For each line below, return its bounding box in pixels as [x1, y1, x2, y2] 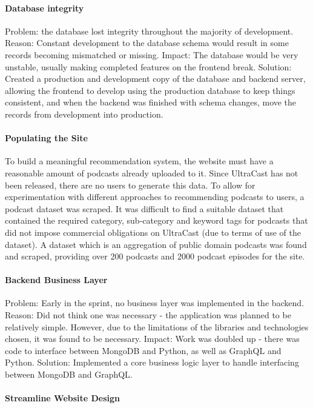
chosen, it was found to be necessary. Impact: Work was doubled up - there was [5, 332, 300, 345]
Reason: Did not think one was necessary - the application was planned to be [5, 309, 291, 321]
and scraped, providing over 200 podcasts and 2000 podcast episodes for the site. [5, 250, 305, 263]
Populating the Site [5, 132, 88, 144]
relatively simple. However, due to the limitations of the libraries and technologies [5, 320, 309, 333]
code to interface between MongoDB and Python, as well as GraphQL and [5, 344, 282, 356]
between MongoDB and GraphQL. [5, 368, 133, 381]
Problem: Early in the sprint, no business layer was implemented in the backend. [5, 296, 305, 309]
